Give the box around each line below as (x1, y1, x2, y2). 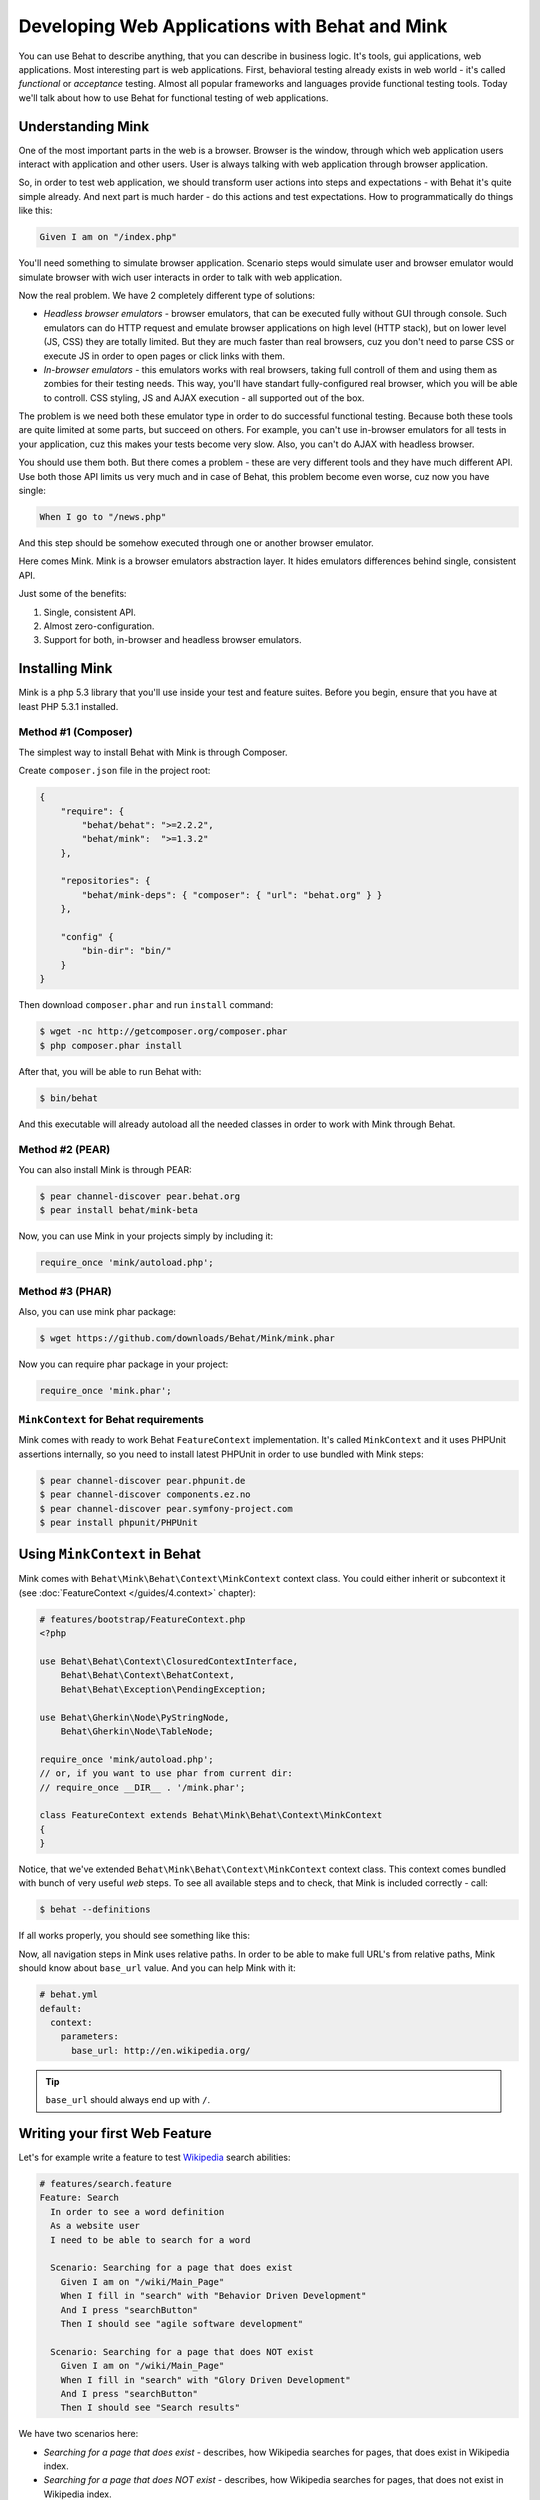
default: (39, 2003, 83, 2014)
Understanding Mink (18, 118, 150, 135)
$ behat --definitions (39, 1904, 151, 1915)
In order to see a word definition (50, 2206, 225, 2217)
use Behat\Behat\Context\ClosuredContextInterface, (39, 1656, 299, 1667)
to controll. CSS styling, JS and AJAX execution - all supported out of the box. (43, 391, 365, 404)
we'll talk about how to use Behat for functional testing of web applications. (18, 91, 329, 104)
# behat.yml (39, 1989, 99, 2000)
